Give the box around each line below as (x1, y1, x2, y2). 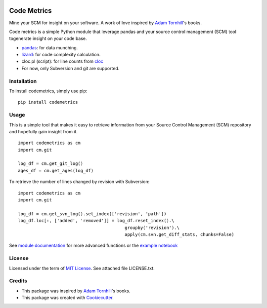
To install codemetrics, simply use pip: (9, 88, 88, 94)
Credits (9, 277, 27, 284)
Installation (9, 77, 37, 84)
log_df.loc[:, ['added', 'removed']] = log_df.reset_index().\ (18, 218, 175, 224)
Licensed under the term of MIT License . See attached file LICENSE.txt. (9, 265, 155, 271)
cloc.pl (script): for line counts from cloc (21, 58, 104, 64)
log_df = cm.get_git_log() (18, 161, 84, 166)
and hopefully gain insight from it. (9, 128, 78, 134)
